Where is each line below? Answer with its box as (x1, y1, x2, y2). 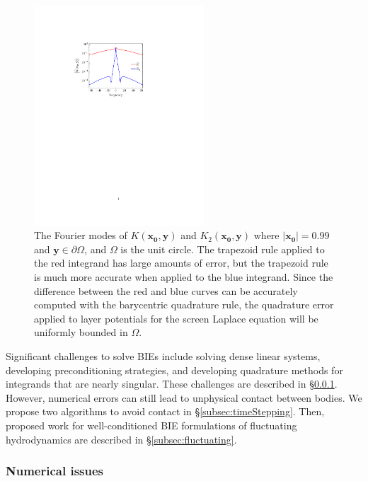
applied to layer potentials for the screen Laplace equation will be (34, 311, 318, 325)
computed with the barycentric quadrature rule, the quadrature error (34, 297, 334, 312)
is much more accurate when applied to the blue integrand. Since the (34, 270, 333, 284)
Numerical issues (6, 462, 104, 480)
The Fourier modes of (34, 228, 127, 243)
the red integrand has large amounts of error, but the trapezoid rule (34, 255, 328, 270)
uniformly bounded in (34, 325, 128, 340)
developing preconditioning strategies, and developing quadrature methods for (6, 362, 343, 377)
